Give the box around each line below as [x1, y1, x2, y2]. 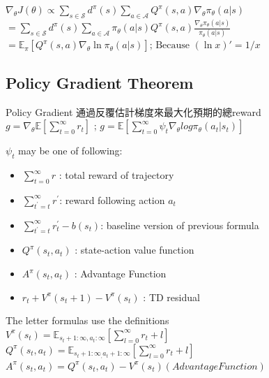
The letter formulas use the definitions [6, 313, 169, 328]
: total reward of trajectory [59, 168, 174, 182]
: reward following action [59, 192, 165, 207]
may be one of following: [18, 143, 123, 158]
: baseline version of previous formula [100, 217, 259, 232]
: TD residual [143, 289, 200, 304]
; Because [149, 41, 190, 51]
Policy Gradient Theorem [6, 71, 194, 93]
